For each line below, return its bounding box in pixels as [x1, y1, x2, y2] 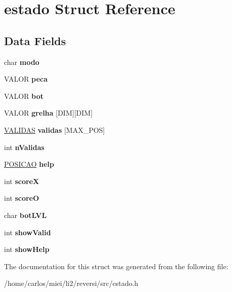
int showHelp [4, 244, 50, 254]
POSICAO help [4, 159, 54, 169]
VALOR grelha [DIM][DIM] [4, 107, 93, 118]
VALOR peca [4, 74, 48, 84]
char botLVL [4, 209, 47, 220]
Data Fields [4, 32, 66, 48]
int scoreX [4, 175, 40, 186]
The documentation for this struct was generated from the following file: [4, 261, 228, 271]
